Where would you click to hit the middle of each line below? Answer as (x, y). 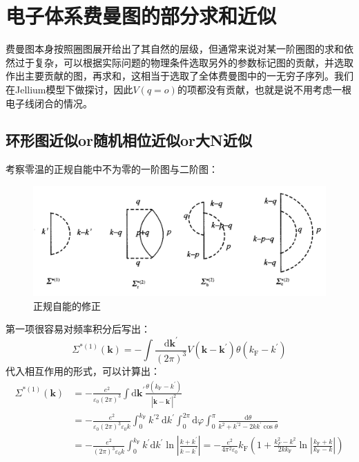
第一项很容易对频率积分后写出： (78, 329)
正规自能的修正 (67, 305)
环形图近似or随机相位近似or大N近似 (129, 140)
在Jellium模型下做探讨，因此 (69, 89)
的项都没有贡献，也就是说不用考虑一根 (264, 89)
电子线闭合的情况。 (49, 103)
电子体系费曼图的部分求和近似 (141, 16)
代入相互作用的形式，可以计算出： (83, 370)
